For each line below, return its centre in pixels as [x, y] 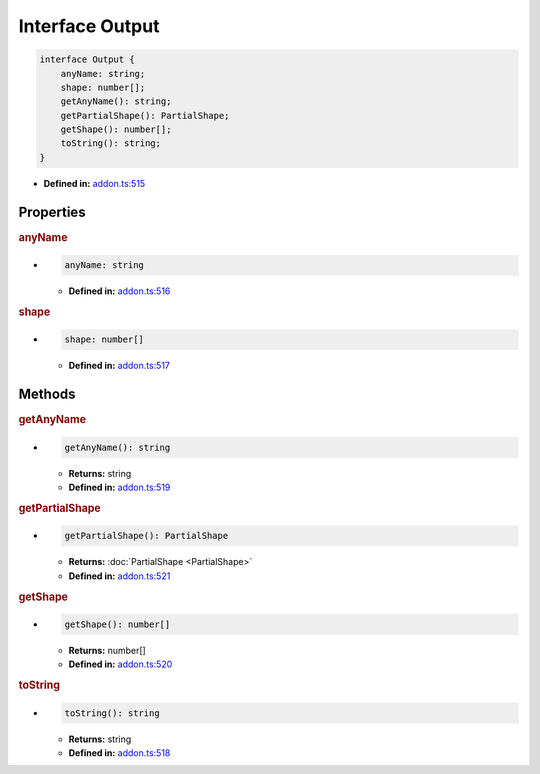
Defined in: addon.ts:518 [119, 753]
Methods [47, 394]
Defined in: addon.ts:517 [119, 366]
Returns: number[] [107, 651]
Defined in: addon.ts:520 [120, 664]
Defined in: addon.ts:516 [119, 291]
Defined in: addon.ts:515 [94, 183]
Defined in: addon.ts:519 [119, 487]
